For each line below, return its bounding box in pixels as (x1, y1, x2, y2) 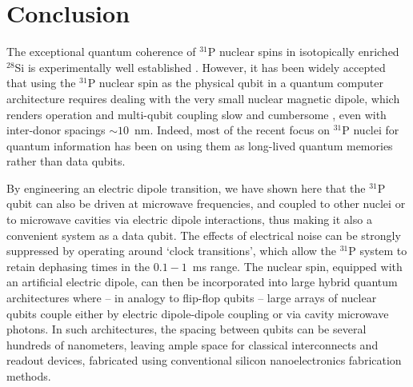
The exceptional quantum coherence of (6, 43, 196, 60)
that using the (6, 74, 76, 91)
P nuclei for (342, 122, 399, 138)
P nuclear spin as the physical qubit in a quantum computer (87, 74, 383, 91)
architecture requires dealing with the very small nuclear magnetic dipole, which (6, 90, 400, 106)
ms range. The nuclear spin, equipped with (192, 257, 403, 274)
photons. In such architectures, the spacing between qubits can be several (6, 321, 367, 337)
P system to (348, 242, 407, 259)
